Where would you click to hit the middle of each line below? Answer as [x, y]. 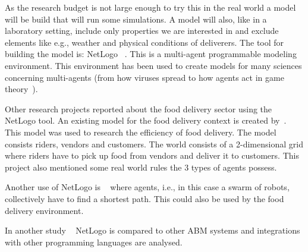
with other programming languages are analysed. [94, 242]
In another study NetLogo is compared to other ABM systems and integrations [153, 230]
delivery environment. [44, 210]
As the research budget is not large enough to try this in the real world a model [150, 7]
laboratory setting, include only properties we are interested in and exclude [142, 31]
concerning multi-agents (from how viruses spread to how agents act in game [144, 77]
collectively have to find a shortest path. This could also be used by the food [144, 198]
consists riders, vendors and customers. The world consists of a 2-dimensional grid [154, 144]
